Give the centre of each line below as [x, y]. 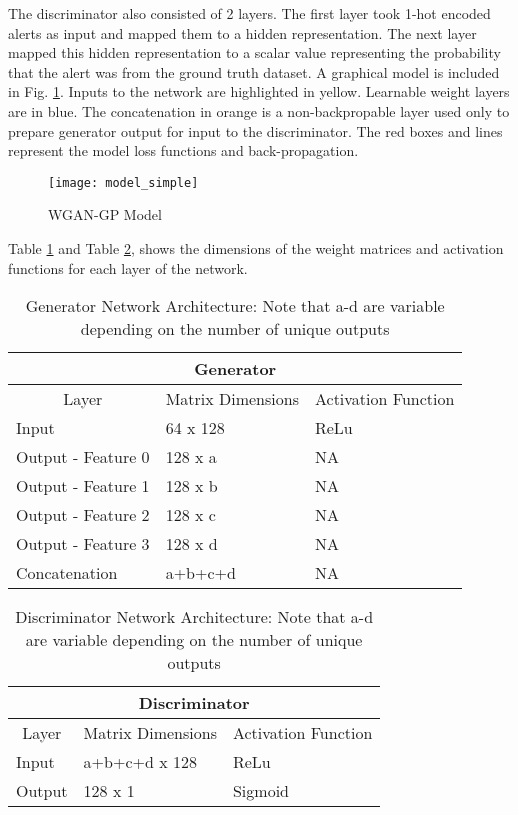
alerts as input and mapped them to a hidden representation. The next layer [242, 32]
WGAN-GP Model [105, 214]
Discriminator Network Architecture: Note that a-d [194, 617]
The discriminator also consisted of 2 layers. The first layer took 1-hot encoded [249, 13]
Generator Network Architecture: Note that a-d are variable [235, 306]
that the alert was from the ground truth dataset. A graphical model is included [254, 71]
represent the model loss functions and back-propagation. [183, 150]
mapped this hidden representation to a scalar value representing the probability [254, 52]
